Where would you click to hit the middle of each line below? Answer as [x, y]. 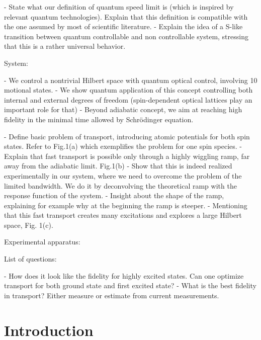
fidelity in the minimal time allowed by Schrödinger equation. [99, 119]
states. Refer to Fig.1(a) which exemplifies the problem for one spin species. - [123, 146]
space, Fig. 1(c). [29, 225]
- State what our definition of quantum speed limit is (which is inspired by [119, 7]
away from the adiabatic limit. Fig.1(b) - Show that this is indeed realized [118, 166]
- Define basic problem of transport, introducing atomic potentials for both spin [127, 136]
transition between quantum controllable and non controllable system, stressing [126, 36]
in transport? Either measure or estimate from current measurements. [112, 295]
